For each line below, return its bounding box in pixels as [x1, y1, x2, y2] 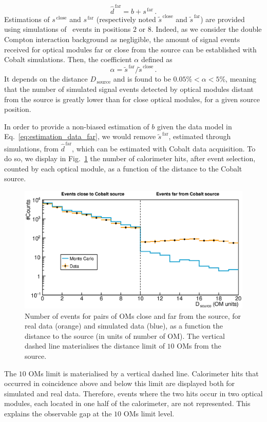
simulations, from [4, 143, 59, 154]
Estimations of [4, 13, 50, 24]
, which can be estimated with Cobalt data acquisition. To [72, 143, 256, 154]
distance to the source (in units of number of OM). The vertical [25, 330, 225, 341]
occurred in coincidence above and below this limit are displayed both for [4, 378, 235, 389]
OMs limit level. [123, 408, 175, 418]
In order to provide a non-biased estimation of [4, 121, 149, 131]
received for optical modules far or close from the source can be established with [4, 44, 257, 54]
